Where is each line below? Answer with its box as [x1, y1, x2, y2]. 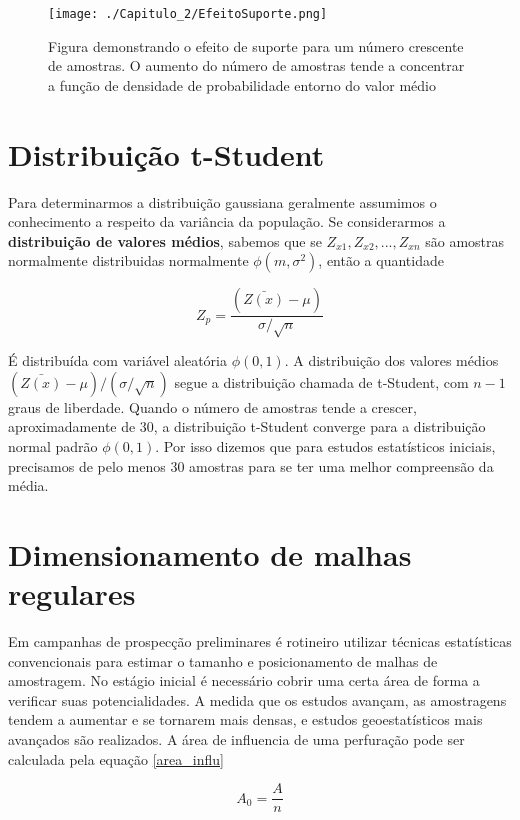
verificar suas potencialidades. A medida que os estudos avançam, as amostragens [8, 689, 507, 710]
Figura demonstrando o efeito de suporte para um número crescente [48, 35, 464, 56]
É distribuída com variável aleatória [8, 350, 227, 371]
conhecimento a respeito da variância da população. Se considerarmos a [8, 211, 446, 232]
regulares [8, 573, 136, 614]
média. [8, 475, 49, 496]
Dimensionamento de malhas [8, 533, 412, 574]
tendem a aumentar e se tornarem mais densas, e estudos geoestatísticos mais [8, 709, 483, 730]
